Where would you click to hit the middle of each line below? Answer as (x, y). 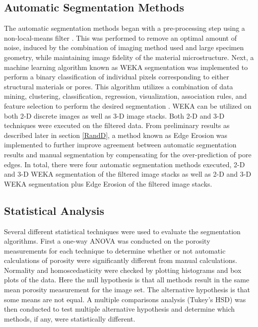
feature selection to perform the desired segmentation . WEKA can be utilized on (128, 105)
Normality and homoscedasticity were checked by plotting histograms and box (123, 270)
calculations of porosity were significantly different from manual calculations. (121, 260)
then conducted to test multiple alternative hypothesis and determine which (120, 309)
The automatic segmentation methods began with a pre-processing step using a (125, 28)
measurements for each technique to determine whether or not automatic (115, 250)
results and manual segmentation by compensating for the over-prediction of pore (128, 154)
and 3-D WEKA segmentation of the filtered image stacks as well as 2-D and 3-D (128, 174)
